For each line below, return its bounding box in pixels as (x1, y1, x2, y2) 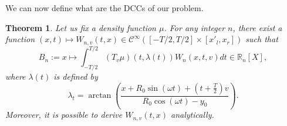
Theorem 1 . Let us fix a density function (5, 21, 156, 33)
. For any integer (164, 21, 225, 33)
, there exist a (232, 21, 282, 33)
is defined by (53, 70, 98, 82)
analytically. (171, 108, 214, 121)
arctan (88, 91, 112, 100)
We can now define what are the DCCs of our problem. (5, 2, 204, 13)
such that (245, 33, 278, 45)
